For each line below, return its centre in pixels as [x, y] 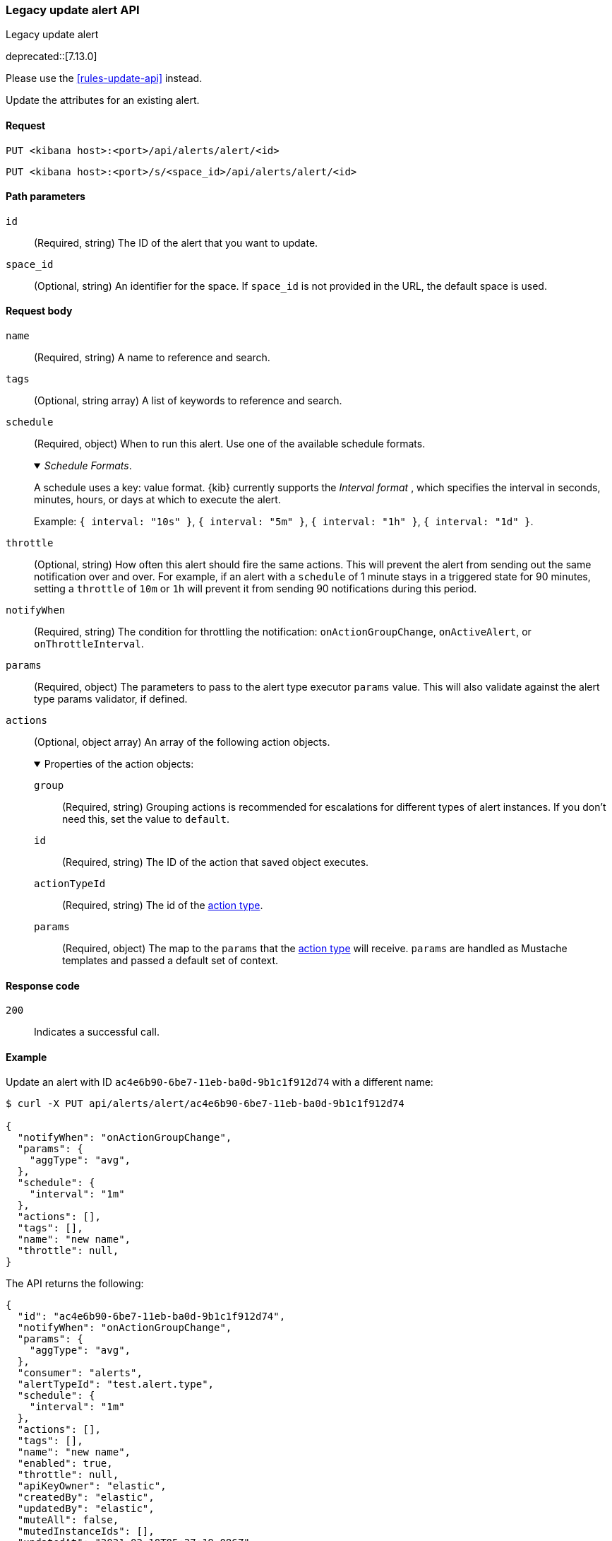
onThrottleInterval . [89, 644]
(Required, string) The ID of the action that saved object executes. [216, 862]
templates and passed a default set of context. [170, 961]
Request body [39, 311]
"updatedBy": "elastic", [86, 1509]
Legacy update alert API [73, 10]
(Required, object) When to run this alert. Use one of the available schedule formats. [230, 444]
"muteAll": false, [68, 1520]
